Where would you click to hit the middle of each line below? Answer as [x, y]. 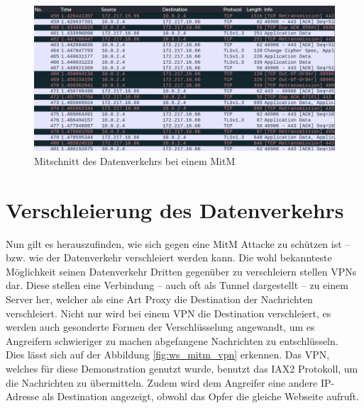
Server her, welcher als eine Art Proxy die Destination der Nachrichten [159, 299]
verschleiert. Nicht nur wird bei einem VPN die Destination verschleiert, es [169, 313]
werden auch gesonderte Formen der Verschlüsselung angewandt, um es [160, 327]
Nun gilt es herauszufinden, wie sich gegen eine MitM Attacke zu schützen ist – [178, 243]
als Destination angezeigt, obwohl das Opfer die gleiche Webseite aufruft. [201, 396]
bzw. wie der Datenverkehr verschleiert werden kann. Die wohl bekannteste [169, 257]
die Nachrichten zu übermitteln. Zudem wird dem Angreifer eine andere [162, 382]
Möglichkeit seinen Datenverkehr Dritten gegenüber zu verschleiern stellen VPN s [181, 271]
